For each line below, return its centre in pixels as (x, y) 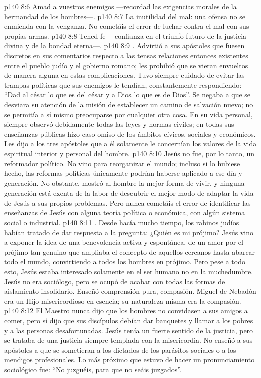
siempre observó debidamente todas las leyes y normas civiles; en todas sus (119, 124)
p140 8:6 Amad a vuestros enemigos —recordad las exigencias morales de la (120, 6)
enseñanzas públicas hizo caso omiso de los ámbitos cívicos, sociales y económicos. (130, 134)
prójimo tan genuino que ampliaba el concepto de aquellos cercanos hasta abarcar (130, 251)
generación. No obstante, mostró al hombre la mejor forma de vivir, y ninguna (124, 183)
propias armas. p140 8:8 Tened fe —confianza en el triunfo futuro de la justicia (125, 35)
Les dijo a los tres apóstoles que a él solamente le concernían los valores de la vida (130, 144)
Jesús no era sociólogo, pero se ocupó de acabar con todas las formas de (115, 281)
